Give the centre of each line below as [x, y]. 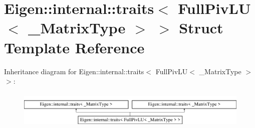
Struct [201, 28]
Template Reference [74, 47]
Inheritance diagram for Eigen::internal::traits [74, 71]
